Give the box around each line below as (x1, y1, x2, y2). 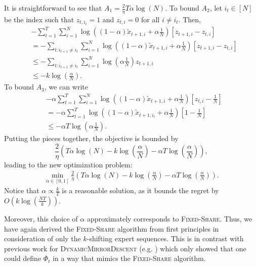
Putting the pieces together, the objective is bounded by (4, 133, 179, 144)
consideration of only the (4, 233, 81, 244)
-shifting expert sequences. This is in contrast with (87, 233, 244, 244)
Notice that (4, 185, 39, 196)
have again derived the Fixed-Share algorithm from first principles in (4, 223, 219, 234)
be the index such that (4, 14, 74, 24)
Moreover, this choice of (4, 213, 78, 224)
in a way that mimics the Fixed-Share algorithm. (53, 253, 206, 263)
